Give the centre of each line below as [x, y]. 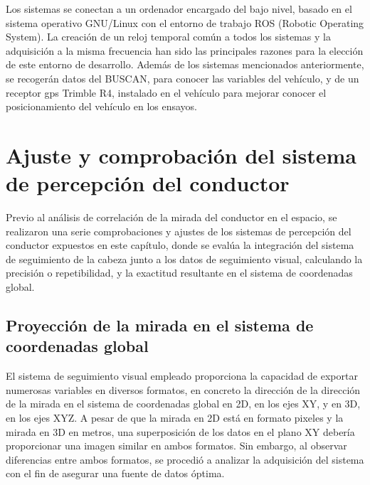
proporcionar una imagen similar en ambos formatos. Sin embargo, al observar [176, 446]
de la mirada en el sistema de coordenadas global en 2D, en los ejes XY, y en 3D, [183, 404]
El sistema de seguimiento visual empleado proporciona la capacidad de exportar [182, 376]
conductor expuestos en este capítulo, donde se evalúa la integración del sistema [180, 245]
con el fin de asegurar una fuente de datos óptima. [115, 473]
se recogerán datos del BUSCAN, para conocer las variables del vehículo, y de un [183, 78]
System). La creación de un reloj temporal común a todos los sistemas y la [168, 37]
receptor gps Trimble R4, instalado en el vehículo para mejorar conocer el [166, 92]
